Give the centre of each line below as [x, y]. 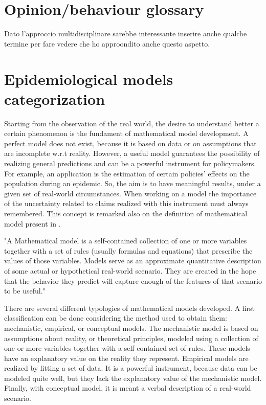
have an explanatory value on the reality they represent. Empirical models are [126, 358]
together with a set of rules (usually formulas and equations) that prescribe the [128, 250]
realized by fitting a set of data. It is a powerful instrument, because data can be [131, 368]
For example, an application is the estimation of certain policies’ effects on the [127, 173]
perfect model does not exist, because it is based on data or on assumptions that [130, 143]
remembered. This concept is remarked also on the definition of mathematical [126, 213]
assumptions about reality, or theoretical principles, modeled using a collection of [131, 338]
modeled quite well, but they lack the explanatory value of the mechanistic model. [133, 378]
